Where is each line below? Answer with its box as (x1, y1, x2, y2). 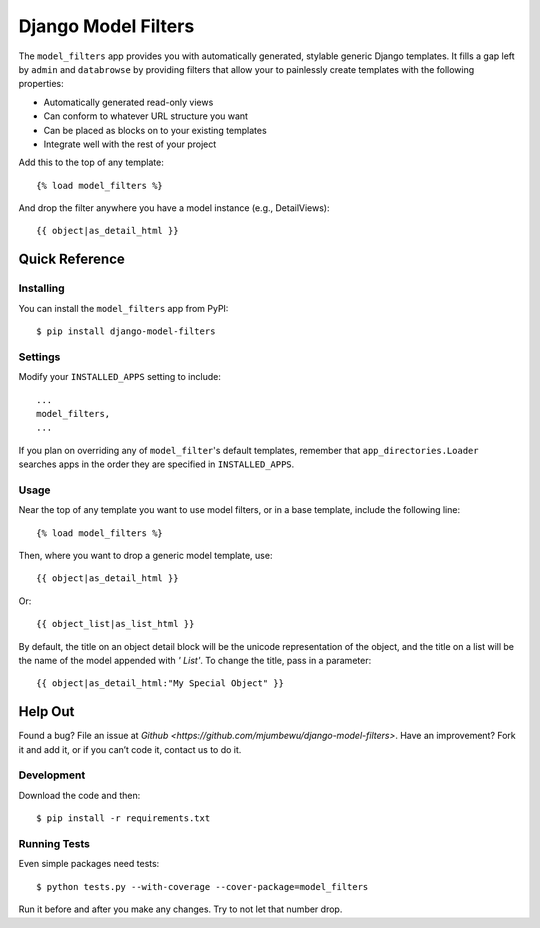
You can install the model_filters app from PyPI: (18, 302, 229, 314)
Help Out (18, 703, 75, 720)
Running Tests (18, 836, 90, 850)
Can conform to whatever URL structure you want (43, 110, 249, 122)
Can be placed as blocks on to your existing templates (43, 124, 267, 136)
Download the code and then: (18, 789, 141, 801)
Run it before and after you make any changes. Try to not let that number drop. (18, 903, 343, 915)
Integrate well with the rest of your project (43, 138, 217, 150)
